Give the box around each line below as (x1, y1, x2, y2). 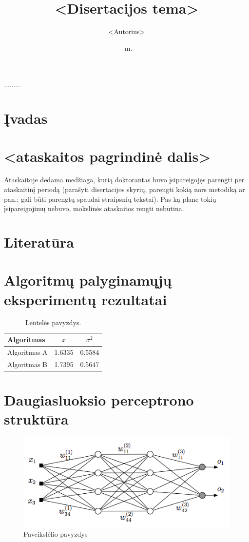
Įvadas (4, 108, 48, 128)
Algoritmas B (7, 359, 47, 369)
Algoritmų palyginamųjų (4, 270, 172, 290)
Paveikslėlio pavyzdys (23, 528, 88, 539)
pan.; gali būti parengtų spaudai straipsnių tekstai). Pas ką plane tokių (4, 194, 216, 204)
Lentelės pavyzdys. (25, 317, 81, 328)
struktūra (4, 409, 69, 429)
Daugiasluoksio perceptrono (4, 390, 194, 410)
